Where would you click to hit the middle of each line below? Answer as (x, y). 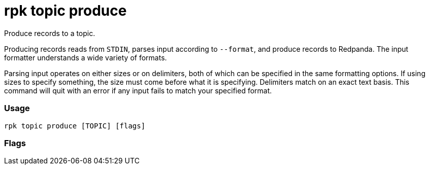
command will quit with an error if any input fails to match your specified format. (138, 90)
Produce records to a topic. (50, 33)
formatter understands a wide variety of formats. (86, 57)
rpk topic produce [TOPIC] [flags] (75, 126)
